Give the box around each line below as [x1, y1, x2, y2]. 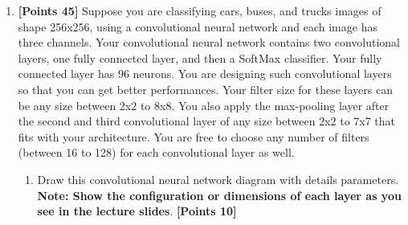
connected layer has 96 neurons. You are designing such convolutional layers [18, 65, 392, 82]
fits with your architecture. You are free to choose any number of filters [18, 128, 369, 145]
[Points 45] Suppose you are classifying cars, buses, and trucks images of [18, 2, 381, 18]
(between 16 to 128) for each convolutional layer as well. [18, 144, 295, 161]
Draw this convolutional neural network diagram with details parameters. [37, 170, 399, 187]
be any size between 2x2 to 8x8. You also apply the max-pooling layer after [18, 96, 390, 113]
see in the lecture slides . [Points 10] [37, 202, 237, 219]
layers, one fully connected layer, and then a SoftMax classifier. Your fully [18, 49, 382, 66]
